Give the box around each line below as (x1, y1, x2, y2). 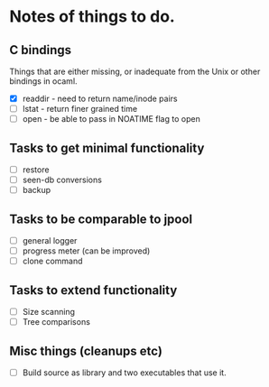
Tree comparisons (22, 317, 90, 327)
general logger (22, 235, 78, 245)
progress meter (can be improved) (22, 245, 151, 256)
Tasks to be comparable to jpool (9, 211, 193, 226)
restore (22, 164, 50, 175)
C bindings (9, 42, 72, 58)
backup (22, 185, 51, 196)
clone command (22, 255, 83, 267)
